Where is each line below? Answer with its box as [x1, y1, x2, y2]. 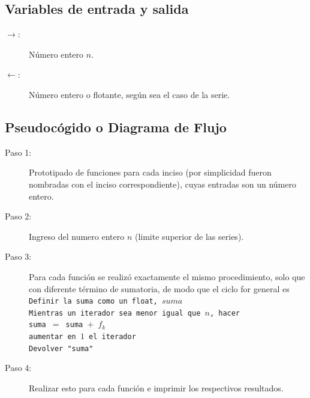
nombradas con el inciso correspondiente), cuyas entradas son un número [29, 177, 296, 190]
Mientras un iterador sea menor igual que [29, 308, 201, 317]
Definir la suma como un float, [29, 297, 158, 306]
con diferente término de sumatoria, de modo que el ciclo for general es [29, 282, 290, 295]
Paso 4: [5, 361, 32, 374]
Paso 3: [5, 250, 32, 263]
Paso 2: [5, 210, 32, 222]
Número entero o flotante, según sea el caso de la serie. [29, 88, 230, 100]
